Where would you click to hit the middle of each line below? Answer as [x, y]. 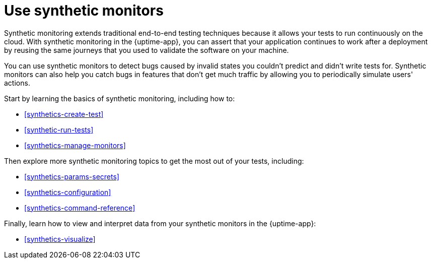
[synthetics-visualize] [60, 239]
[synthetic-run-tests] [59, 129]
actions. [17, 83]
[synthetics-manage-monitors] [75, 145]
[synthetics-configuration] [68, 192]
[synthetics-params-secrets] [72, 176]
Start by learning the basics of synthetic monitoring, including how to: [120, 98]
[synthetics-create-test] [64, 114]
